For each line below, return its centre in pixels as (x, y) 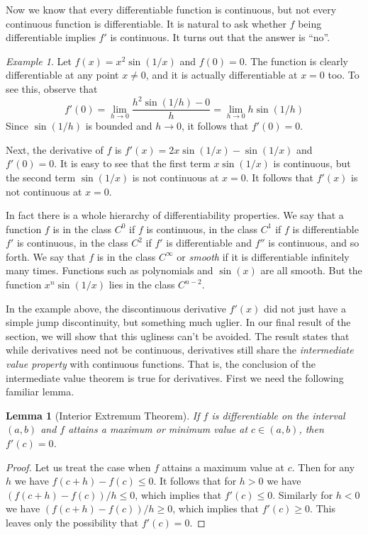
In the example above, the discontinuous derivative (116, 308)
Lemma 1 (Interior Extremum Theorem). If (103, 415)
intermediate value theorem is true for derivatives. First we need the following (175, 377)
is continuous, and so (314, 243)
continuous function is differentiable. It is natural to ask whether (146, 23)
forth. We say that (46, 256)
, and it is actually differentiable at (222, 75)
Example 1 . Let (39, 61)
